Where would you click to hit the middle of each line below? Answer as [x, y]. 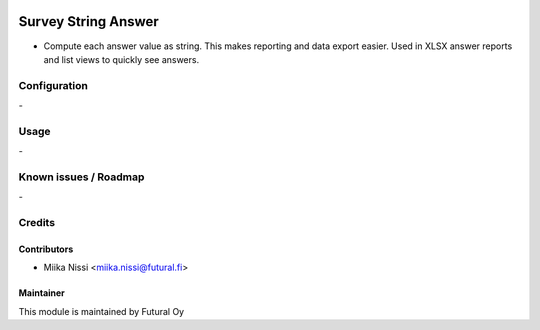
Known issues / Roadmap [81, 177]
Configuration [53, 85]
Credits [36, 223]
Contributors [46, 249]
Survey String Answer [88, 21]
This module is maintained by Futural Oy [101, 311]
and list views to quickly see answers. [121, 59]
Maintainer [41, 293]
